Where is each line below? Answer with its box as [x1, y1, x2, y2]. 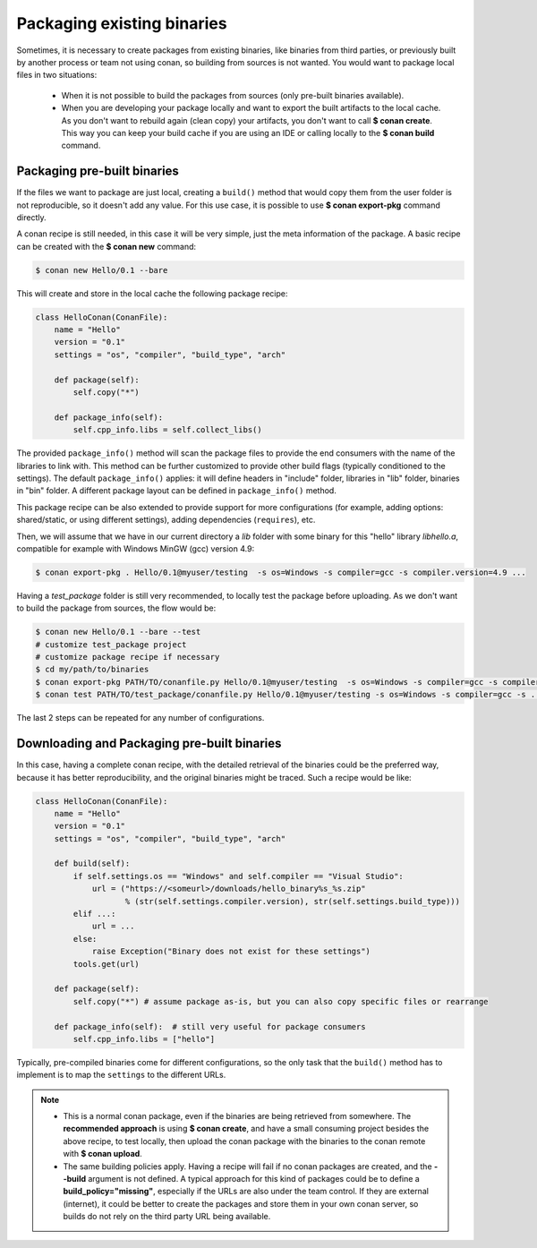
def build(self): [54, 859, 131, 868]
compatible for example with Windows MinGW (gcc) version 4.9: [16, 543, 255, 554]
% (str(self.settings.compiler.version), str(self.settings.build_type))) [124, 896, 461, 906]
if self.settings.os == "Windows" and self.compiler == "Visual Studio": [72, 871, 405, 881]
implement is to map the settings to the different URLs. [16, 1070, 226, 1081]
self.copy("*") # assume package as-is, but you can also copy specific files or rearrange [72, 996, 489, 1006]
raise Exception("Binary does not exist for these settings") [91, 946, 371, 957]
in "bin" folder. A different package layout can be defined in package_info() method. [16, 485, 337, 496]
